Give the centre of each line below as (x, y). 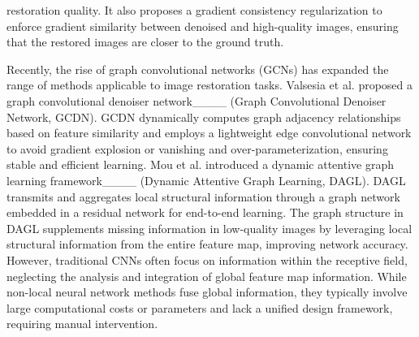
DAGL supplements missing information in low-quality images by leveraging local (209, 228)
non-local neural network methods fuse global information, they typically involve (207, 292)
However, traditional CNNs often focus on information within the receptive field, (207, 259)
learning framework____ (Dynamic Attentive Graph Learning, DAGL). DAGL (206, 180)
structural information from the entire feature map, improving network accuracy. (207, 244)
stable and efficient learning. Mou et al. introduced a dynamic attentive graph (200, 164)
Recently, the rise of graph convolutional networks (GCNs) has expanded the (198, 69)
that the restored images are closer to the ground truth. (145, 42)
